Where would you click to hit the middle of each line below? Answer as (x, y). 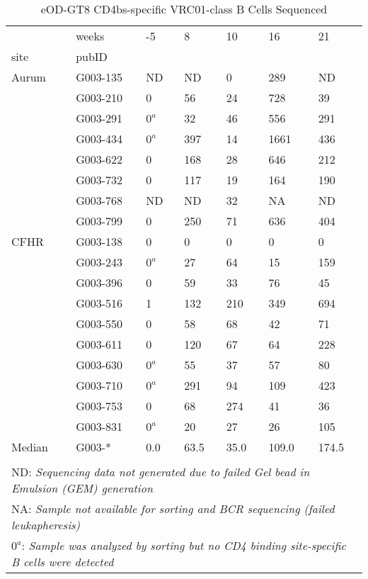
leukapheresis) (46, 525)
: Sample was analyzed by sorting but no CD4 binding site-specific (184, 545)
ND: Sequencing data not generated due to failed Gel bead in (161, 472)
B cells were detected (63, 562)
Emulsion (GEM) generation (82, 488)
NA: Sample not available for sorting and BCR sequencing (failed (173, 508)
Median (30, 447)
